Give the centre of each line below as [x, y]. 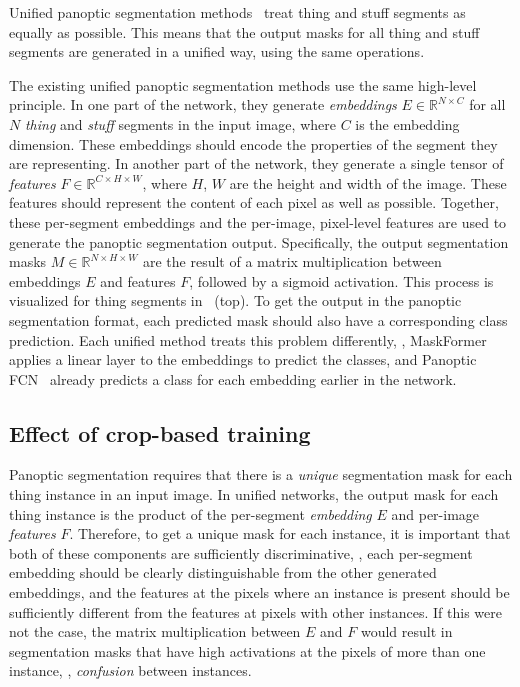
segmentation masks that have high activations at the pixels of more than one [247, 650]
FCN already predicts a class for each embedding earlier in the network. [233, 378]
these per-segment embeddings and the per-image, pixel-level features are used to [258, 221]
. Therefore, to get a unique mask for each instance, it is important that [290, 533]
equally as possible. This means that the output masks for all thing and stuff [244, 31]
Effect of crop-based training [160, 432]
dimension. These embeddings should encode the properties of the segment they [253, 143]
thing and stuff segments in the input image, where [180, 123]
